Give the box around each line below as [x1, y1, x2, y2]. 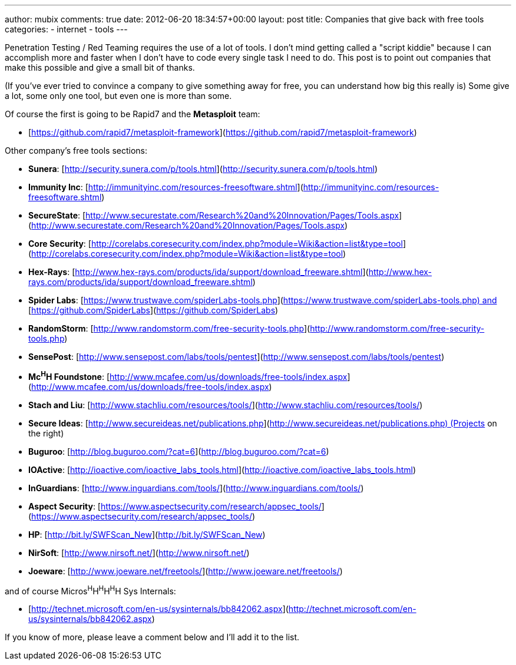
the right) [28, 428, 64, 438]
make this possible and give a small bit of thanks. [5, 62, 195, 72]
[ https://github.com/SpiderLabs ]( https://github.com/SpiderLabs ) [28, 305, 279, 315]
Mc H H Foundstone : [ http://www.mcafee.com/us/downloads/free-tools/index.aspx [28, 370, 348, 382]
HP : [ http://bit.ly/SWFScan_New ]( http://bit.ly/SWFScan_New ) [28, 529, 266, 540]
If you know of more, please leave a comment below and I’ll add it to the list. [5, 632, 300, 643]
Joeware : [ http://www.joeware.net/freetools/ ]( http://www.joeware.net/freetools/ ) [28, 565, 343, 576]
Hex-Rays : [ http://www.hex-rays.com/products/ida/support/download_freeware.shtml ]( [28, 267, 369, 277]
